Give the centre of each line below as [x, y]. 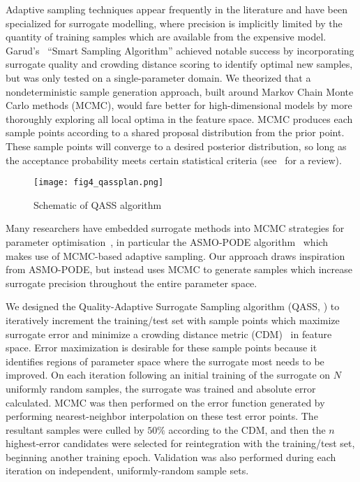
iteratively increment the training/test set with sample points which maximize [173, 320]
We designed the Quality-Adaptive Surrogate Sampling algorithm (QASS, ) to [173, 306]
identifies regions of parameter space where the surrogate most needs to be [165, 361]
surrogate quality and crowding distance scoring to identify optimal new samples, [179, 64]
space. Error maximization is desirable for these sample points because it [162, 348]
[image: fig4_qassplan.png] [99, 183]
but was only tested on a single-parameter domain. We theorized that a [158, 77]
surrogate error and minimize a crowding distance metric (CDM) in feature [169, 334]
